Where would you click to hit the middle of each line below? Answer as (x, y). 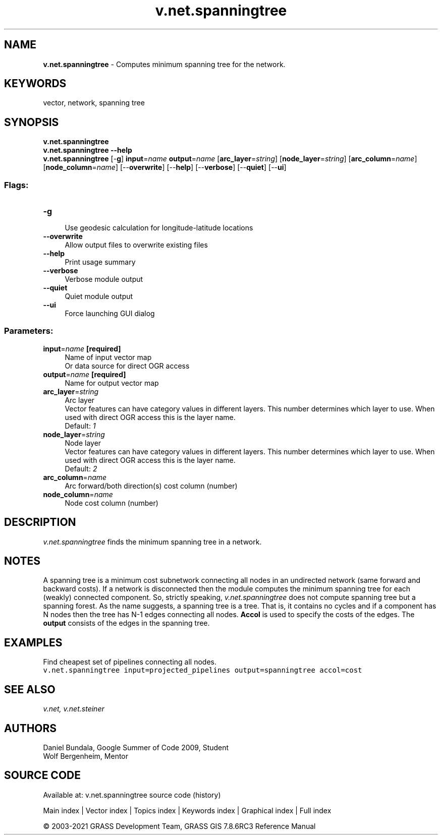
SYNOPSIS (32, 122)
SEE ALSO (30, 689)
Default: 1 (80, 426)
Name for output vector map (112, 383)
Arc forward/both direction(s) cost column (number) (151, 486)
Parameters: (29, 331)
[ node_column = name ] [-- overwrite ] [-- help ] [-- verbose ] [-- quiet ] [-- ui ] (165, 167)
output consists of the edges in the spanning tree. (126, 623)
